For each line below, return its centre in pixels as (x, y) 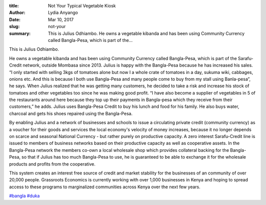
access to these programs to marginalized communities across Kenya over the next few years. (105, 187)
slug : (14, 27)
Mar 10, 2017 (61, 19)
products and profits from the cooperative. (52, 164)
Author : (17, 13)
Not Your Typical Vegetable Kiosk (82, 6)
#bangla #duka (24, 196)
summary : (20, 33)
